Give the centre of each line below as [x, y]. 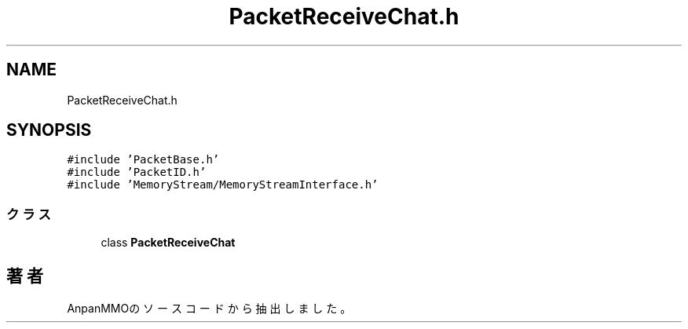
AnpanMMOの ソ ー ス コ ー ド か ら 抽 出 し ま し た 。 [209, 309]
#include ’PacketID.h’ [137, 172]
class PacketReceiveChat [168, 243]
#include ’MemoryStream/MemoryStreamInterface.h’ [223, 185]
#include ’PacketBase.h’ [143, 160]
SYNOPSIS [49, 130]
